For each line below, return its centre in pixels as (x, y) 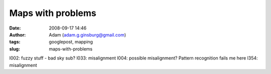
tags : (15, 42)
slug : (15, 49)
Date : (15, 28)
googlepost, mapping (71, 42)
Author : (18, 34)
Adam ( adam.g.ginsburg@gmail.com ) (88, 34)
